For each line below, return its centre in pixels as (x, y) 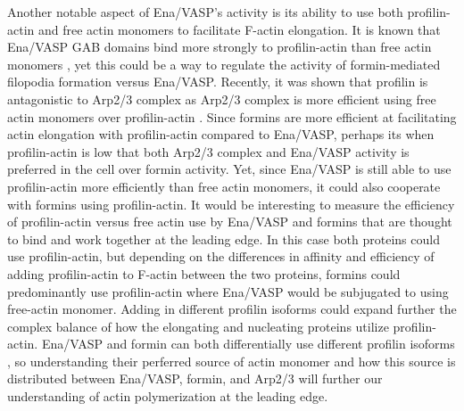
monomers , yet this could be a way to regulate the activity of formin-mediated (224, 64)
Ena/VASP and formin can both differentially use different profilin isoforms (248, 344)
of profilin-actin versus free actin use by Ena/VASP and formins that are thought (230, 222)
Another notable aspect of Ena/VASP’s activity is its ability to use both (205, 12)
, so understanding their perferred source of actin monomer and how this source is (232, 361)
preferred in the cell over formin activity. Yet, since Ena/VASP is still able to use (229, 169)
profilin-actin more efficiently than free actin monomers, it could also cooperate (224, 186)
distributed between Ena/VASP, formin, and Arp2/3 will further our (195, 378)
